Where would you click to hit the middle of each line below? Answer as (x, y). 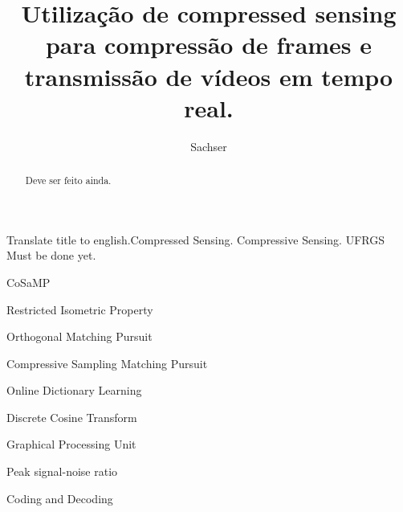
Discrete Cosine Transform (72, 417)
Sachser (209, 146)
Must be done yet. (51, 255)
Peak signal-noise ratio (62, 471)
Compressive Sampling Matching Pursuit (107, 363)
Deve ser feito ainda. (68, 180)
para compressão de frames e (209, 45)
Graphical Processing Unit (71, 444)
